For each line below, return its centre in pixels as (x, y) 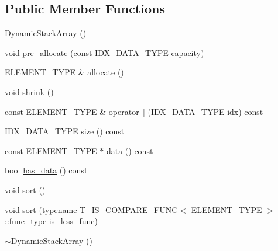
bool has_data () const (46, 170)
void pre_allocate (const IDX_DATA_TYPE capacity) (104, 52)
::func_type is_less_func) (51, 221)
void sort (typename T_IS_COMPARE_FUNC (91, 209)
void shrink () (29, 91)
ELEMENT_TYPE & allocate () (64, 72)
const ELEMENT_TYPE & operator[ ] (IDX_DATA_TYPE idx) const (134, 111)
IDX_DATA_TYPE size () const (65, 131)
